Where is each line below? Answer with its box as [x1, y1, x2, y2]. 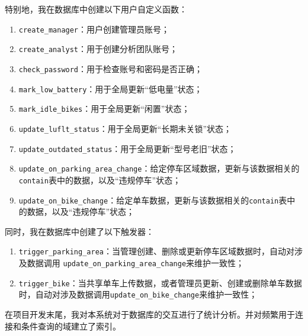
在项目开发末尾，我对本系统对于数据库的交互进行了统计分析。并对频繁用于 [5, 308, 295, 320]
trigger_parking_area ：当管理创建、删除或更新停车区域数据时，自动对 [18, 245, 294, 257]
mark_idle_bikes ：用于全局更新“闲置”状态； [18, 102, 190, 115]
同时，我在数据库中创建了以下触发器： [5, 225, 154, 237]
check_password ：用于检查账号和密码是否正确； [18, 62, 203, 75]
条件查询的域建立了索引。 [21, 319, 121, 332]
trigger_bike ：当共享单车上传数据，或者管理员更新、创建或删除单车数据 [18, 276, 302, 289]
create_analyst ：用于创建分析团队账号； [18, 43, 178, 55]
